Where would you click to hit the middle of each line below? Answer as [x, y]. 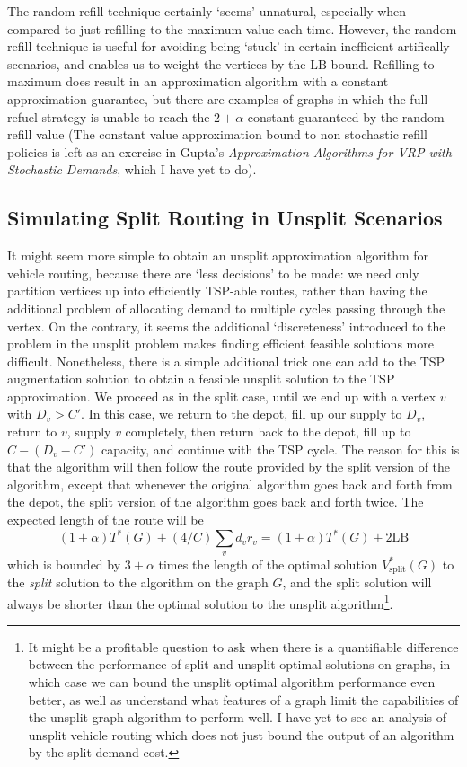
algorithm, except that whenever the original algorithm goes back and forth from [230, 484]
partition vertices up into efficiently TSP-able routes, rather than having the [217, 291]
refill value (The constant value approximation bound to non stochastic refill [217, 134]
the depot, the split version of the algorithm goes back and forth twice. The [216, 502]
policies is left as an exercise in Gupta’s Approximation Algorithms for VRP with [229, 151]
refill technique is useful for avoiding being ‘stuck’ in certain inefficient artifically [229, 46]
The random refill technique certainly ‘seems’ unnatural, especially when [207, 11]
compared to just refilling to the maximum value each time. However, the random [232, 28]
